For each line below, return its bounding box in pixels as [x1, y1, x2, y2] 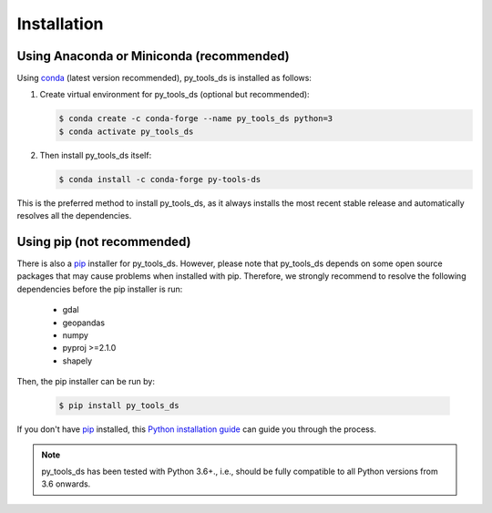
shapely [62, 355, 93, 366]
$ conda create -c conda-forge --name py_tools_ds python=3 [58, 114, 333, 124]
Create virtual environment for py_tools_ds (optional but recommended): [39, 89, 310, 100]
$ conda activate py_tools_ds [58, 126, 194, 137]
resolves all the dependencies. [16, 210, 132, 221]
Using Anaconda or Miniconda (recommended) [16, 48, 291, 64]
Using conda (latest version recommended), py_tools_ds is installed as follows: [16, 73, 312, 84]
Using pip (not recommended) [16, 233, 191, 250]
